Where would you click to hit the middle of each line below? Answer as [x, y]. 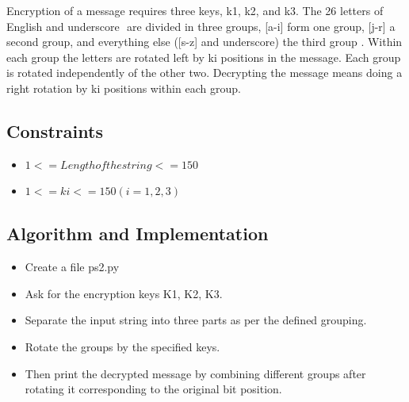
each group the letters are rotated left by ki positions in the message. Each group [204, 57]
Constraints [55, 130]
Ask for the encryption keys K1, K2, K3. [124, 293]
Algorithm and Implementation [138, 234]
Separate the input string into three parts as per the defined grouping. [196, 320]
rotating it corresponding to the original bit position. [153, 389]
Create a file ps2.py [72, 267]
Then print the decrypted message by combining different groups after [195, 373]
